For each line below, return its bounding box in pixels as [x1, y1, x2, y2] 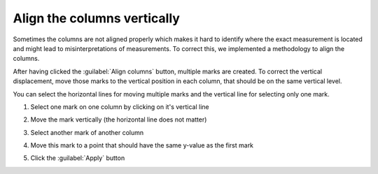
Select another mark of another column [30, 128, 144, 136]
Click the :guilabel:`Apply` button [30, 154, 125, 162]
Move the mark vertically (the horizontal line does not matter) [30, 115, 207, 124]
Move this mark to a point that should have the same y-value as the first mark [30, 141, 254, 150]
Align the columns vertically [13, 10, 180, 26]
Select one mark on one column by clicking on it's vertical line [30, 102, 209, 111]
